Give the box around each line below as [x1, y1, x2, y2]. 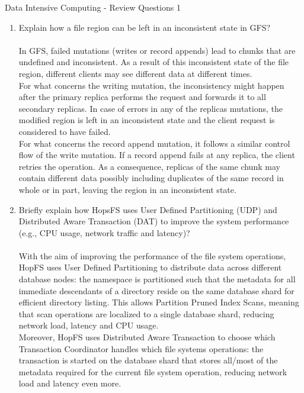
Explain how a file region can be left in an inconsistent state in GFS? [18, 21, 271, 33]
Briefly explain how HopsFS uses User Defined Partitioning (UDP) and [18, 203, 277, 215]
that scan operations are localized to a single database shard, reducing [18, 307, 274, 320]
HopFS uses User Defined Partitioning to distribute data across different [18, 261, 282, 273]
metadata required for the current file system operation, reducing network [18, 365, 287, 378]
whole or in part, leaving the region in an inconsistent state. [18, 183, 236, 195]
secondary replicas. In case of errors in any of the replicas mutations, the [18, 102, 283, 114]
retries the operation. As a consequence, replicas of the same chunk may [18, 160, 280, 172]
